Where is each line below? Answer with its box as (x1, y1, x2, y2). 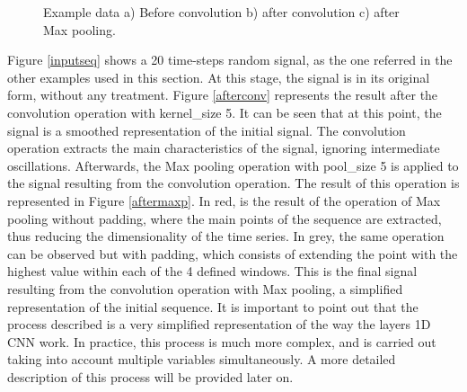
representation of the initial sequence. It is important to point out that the (7, 297, 419, 316)
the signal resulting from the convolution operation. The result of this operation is (7, 174, 460, 192)
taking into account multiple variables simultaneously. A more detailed (7, 350, 396, 369)
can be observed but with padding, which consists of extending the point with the (7, 244, 458, 263)
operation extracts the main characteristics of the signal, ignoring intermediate (7, 138, 440, 157)
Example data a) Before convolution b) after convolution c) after (43, 3, 400, 21)
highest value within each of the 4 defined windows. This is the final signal (7, 262, 418, 281)
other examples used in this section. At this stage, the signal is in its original (7, 67, 430, 86)
